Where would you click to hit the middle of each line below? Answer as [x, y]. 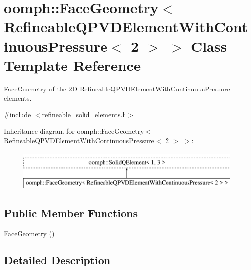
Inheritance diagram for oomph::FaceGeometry [74, 131]
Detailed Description [57, 260]
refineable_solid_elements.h [84, 114]
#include [18, 114]
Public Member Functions [71, 213]
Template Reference [73, 65]
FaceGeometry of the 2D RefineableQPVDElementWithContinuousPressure [117, 88]
